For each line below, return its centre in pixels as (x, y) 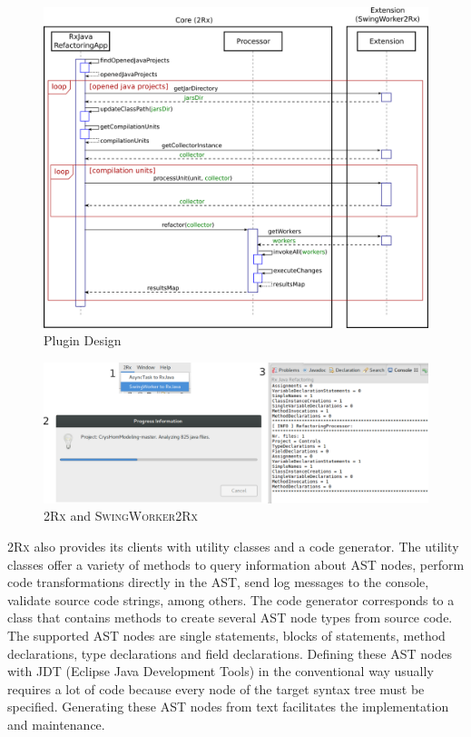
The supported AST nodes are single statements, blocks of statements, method (226, 635)
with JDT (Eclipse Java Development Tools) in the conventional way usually (221, 671)
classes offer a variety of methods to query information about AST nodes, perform (236, 564)
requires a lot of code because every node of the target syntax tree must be (216, 688)
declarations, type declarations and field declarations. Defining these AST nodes (230, 653)
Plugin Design (83, 340)
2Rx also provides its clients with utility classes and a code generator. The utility (233, 547)
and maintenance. (56, 724)
